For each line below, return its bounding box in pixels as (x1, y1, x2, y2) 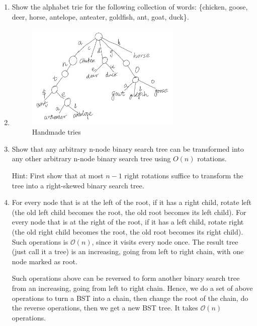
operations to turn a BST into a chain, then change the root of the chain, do (12, 292, 248, 303)
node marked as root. (12, 256, 77, 266)
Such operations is (12, 236, 68, 247)
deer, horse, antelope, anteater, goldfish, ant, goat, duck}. (12, 11, 189, 22)
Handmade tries (32, 127, 81, 137)
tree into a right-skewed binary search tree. (12, 180, 144, 190)
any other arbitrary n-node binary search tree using (12, 153, 171, 164)
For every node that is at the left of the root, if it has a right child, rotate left (12, 197, 251, 207)
